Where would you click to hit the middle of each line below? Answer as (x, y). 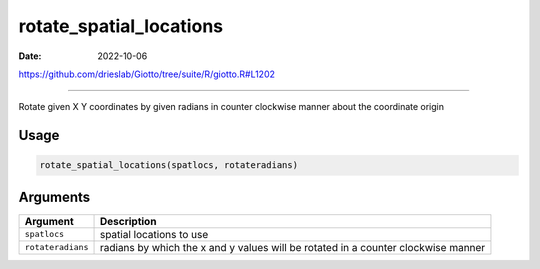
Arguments (54, 196)
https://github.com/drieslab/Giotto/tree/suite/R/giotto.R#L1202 (146, 74)
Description (128, 221)
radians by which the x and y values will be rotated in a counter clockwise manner (292, 247)
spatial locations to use (154, 234)
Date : (30, 56)
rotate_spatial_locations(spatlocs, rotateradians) (169, 165)
